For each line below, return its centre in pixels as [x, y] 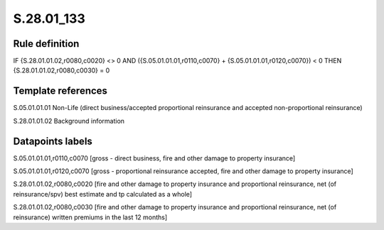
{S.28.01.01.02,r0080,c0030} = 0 [62, 70]
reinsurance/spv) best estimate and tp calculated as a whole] [102, 194]
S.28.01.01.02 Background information [69, 121]
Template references [60, 91]
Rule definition [46, 44]
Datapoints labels [53, 141]
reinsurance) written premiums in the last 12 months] [90, 217]
